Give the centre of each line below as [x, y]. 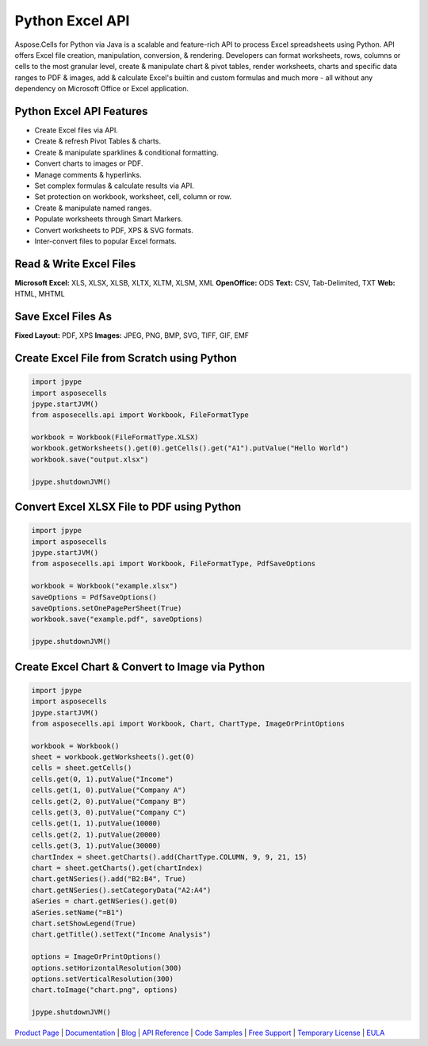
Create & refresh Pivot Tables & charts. [98, 141]
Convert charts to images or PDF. [89, 163]
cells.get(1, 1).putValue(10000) [96, 824]
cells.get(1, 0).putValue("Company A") [109, 790]
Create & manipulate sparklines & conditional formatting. [126, 152]
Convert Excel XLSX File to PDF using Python [128, 507]
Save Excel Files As [63, 317]
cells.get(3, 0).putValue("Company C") [109, 812]
